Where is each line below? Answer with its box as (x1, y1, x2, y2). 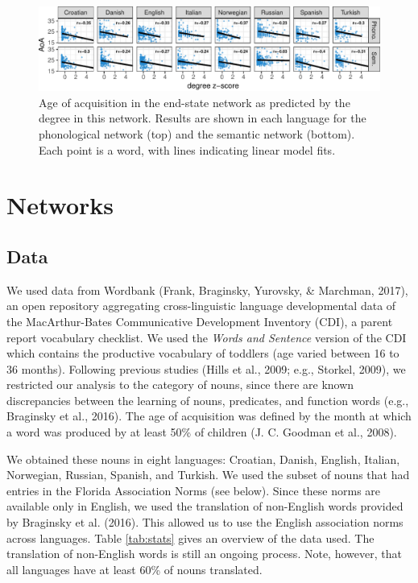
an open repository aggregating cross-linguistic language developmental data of (6, 297, 396, 314)
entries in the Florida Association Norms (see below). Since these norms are (6, 482, 381, 498)
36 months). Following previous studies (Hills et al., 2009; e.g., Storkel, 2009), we (6, 360, 406, 377)
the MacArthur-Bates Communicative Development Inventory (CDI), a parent (6, 312, 393, 329)
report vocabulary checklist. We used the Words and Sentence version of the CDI (6, 329, 407, 345)
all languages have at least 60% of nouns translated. (6, 560, 263, 577)
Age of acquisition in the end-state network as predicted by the (39, 93, 350, 110)
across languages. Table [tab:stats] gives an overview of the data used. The (6, 529, 375, 546)
